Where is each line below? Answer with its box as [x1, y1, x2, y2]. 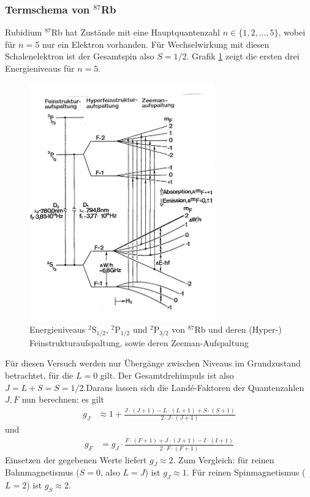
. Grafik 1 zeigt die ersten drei [186, 50, 300, 63]
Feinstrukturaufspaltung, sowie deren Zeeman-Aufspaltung [29, 336, 249, 349]
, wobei [278, 26, 306, 39]
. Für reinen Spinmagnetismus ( [186, 466, 306, 479]
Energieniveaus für [5, 62, 75, 74]
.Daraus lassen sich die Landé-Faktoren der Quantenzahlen [83, 381, 304, 393]
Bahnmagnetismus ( [5, 466, 80, 479]
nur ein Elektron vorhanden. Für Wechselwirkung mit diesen [42, 37, 270, 50]
